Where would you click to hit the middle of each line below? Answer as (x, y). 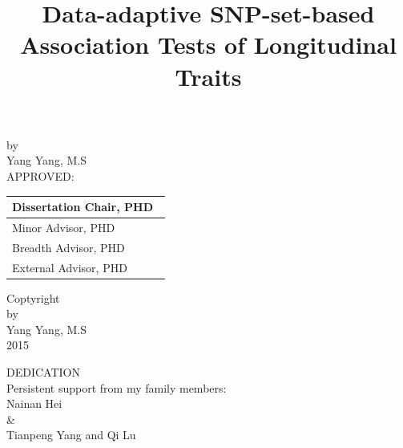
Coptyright (33, 297)
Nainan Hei (34, 403)
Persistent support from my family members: (117, 387)
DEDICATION (43, 372)
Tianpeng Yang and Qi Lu (71, 435)
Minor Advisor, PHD (64, 227)
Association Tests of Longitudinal (208, 45)
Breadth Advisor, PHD (69, 247)
